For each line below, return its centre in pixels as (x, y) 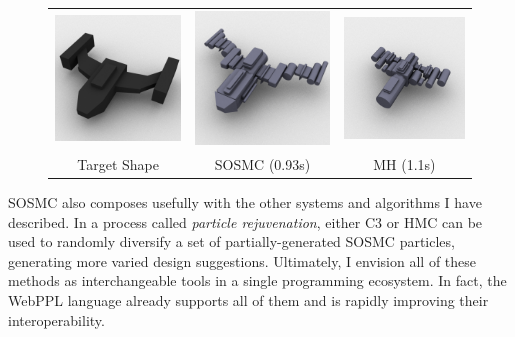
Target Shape (118, 163)
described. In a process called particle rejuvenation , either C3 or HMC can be (245, 221)
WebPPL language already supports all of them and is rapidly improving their (248, 300)
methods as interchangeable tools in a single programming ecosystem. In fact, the (257, 280)
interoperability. (56, 319)
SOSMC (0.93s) (262, 163)
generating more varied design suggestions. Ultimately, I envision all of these (242, 260)
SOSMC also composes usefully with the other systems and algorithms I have (245, 202)
